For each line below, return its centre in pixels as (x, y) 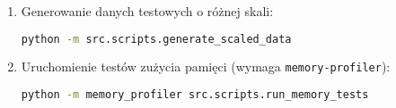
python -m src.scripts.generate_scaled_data (156, 39)
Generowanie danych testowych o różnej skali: (147, 11)
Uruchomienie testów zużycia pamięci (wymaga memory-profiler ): (206, 66)
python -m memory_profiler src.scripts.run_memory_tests (195, 95)
